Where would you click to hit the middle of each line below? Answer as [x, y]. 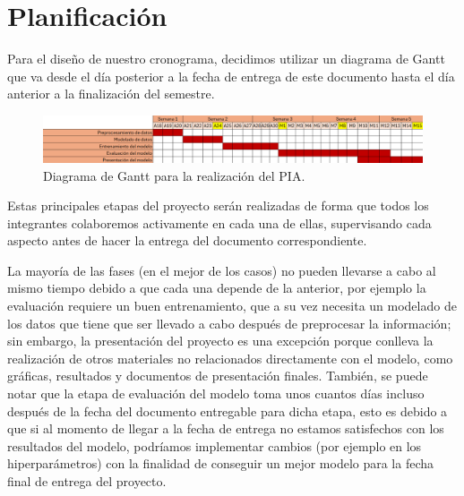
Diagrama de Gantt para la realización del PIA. [174, 175]
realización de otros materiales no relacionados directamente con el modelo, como [230, 358]
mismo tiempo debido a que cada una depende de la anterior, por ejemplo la [217, 288]
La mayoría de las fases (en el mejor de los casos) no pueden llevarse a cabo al [222, 270]
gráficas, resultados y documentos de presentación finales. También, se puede [218, 376]
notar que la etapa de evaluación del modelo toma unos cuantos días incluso [216, 393]
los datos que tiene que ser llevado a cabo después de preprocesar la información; [229, 323]
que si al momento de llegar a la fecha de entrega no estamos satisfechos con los [226, 428]
